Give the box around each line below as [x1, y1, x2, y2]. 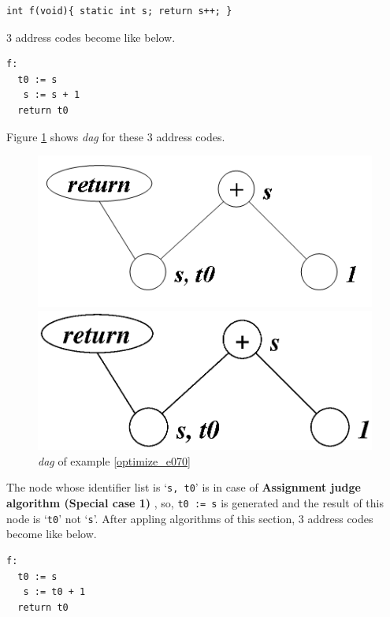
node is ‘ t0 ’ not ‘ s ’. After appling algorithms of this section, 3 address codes [6, 510, 373, 526]
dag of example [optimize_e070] [38, 452, 191, 469]
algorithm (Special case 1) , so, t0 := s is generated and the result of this [6, 495, 384, 511]
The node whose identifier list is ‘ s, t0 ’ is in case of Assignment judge [6, 479, 361, 495]
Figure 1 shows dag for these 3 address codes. [6, 128, 225, 144]
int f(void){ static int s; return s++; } [6, 6, 232, 17]
